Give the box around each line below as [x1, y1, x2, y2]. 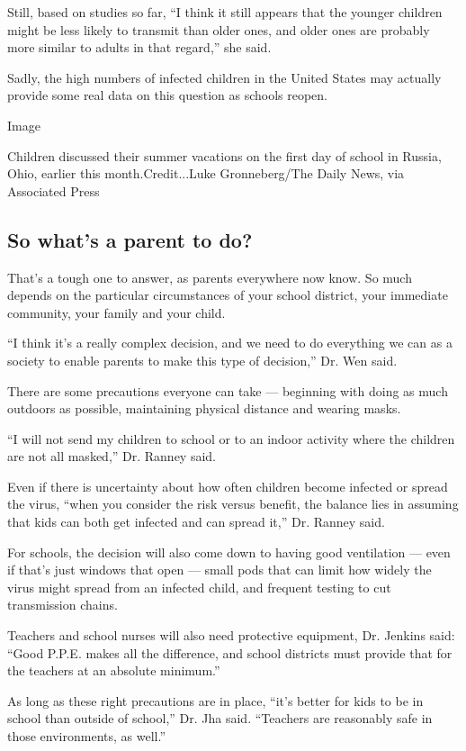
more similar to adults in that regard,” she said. [7, 38, 272, 57]
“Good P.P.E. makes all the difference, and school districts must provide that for [7, 643, 453, 662]
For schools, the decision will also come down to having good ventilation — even [7, 542, 451, 561]
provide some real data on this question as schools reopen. [7, 86, 328, 104]
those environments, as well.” [7, 727, 166, 746]
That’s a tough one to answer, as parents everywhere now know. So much [7, 267, 412, 286]
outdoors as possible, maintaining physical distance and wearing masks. [7, 399, 401, 418]
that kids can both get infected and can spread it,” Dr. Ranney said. [7, 512, 385, 531]
